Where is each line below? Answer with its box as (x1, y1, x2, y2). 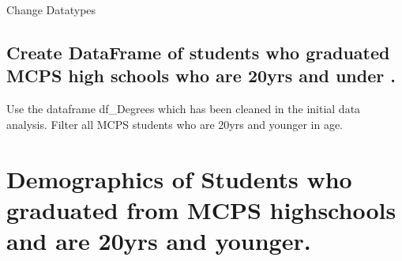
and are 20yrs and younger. (6, 224, 311, 256)
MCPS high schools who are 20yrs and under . (6, 63, 396, 88)
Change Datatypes (6, 2, 96, 17)
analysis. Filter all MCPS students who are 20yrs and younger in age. (6, 115, 344, 132)
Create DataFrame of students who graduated (6, 40, 390, 64)
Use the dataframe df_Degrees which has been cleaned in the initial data (6, 100, 361, 117)
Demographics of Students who (6, 162, 352, 195)
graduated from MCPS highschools (6, 193, 396, 225)
